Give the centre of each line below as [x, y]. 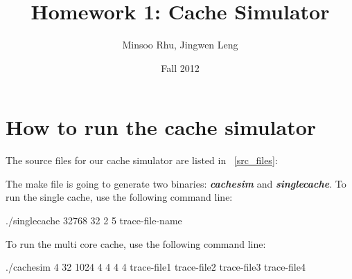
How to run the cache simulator [161, 127]
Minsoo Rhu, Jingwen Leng [180, 45]
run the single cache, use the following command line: [119, 197]
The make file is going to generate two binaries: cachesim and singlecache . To [176, 183]
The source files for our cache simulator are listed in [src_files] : [142, 160]
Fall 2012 [180, 67]
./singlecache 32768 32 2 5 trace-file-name [94, 220]
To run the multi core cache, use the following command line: [136, 243]
